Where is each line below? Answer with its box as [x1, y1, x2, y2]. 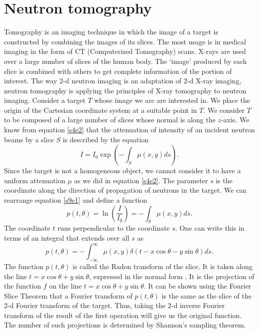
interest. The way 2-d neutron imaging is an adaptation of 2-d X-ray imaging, [4, 75, 242, 86]
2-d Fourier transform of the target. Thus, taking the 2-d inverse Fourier [4, 300, 225, 311]
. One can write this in [175, 223, 245, 233]
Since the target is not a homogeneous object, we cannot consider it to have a [4, 165, 241, 176]
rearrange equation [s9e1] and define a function [4, 195, 147, 205]
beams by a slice [4, 134, 54, 144]
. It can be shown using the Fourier [143, 281, 252, 291]
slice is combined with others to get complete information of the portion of [4, 65, 232, 76]
